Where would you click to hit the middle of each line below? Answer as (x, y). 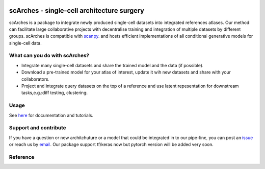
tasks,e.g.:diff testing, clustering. (54, 93)
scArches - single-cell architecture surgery (77, 11)
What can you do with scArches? (49, 55)
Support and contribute (38, 128)
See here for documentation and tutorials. (51, 115)
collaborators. (35, 79)
